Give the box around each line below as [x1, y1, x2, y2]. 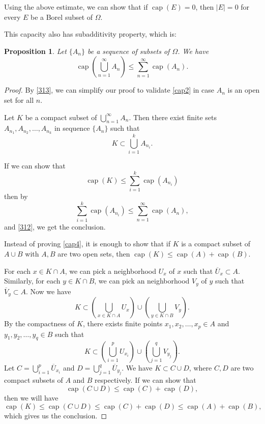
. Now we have [25, 286, 71, 296]
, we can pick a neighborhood [65, 265, 157, 276]
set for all [4, 94, 34, 105]
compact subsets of [4, 375, 63, 385]
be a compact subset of [25, 111, 97, 122]
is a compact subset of [181, 238, 251, 249]
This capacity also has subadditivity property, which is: [4, 29, 176, 39]
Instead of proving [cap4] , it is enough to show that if [4, 238, 170, 249]
